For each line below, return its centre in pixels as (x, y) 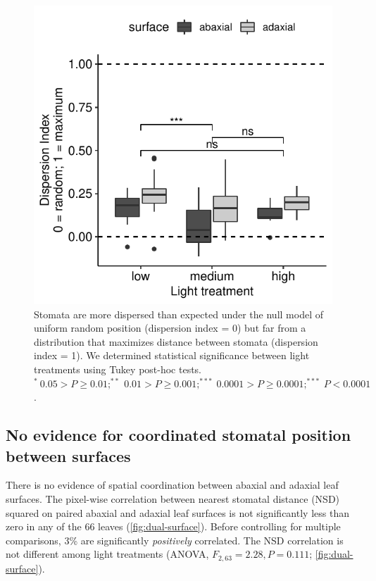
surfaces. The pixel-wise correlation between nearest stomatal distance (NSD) (173, 498)
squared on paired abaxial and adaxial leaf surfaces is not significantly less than (177, 512)
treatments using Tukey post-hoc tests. (118, 369)
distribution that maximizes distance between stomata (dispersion (176, 341)
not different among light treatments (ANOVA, (107, 554)
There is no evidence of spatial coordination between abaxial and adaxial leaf (172, 485)
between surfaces (68, 455)
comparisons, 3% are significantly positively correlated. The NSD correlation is (175, 540)
